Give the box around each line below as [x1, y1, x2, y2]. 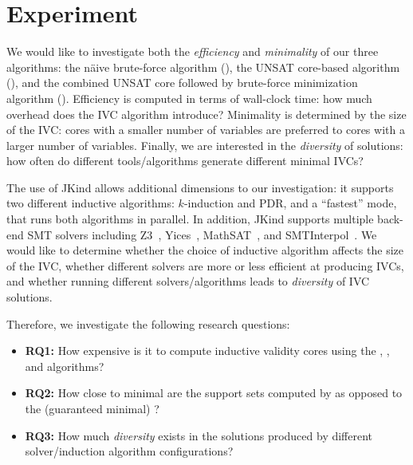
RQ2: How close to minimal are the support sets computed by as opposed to [25, 384, 403, 401]
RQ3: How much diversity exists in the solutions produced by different [25, 427, 373, 443]
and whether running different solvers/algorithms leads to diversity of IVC [6, 273, 370, 290]
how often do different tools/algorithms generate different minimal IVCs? [6, 152, 364, 169]
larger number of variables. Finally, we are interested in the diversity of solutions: [6, 136, 403, 153]
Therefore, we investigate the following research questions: [6, 315, 290, 332]
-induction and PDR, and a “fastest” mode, [183, 195, 397, 211]
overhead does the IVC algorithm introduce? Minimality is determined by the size [6, 105, 407, 122]
